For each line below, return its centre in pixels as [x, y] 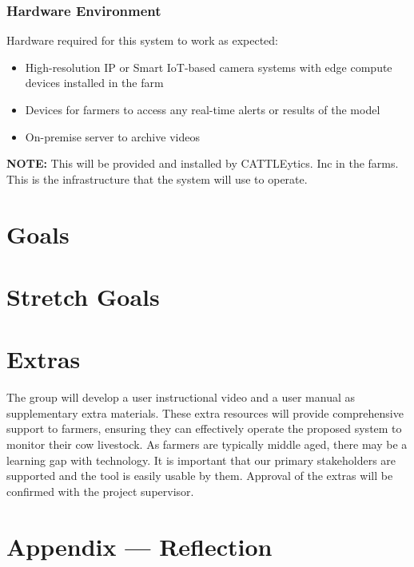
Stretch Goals [83, 296]
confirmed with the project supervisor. [100, 491]
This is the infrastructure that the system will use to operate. [157, 178]
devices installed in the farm [94, 83]
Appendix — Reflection [139, 546]
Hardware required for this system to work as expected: [143, 40]
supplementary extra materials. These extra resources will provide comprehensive [205, 412]
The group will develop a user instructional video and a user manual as [181, 397]
